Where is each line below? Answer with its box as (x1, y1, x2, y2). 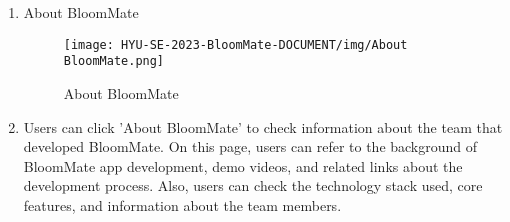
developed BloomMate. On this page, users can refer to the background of (23, 136, 478, 157)
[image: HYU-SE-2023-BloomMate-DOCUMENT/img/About (63, 37, 408, 52)
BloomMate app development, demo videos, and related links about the (23, 155, 463, 176)
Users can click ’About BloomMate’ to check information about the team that (23, 116, 503, 137)
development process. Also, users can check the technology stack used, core (23, 175, 483, 196)
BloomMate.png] (63, 54, 165, 69)
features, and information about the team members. (23, 194, 342, 215)
